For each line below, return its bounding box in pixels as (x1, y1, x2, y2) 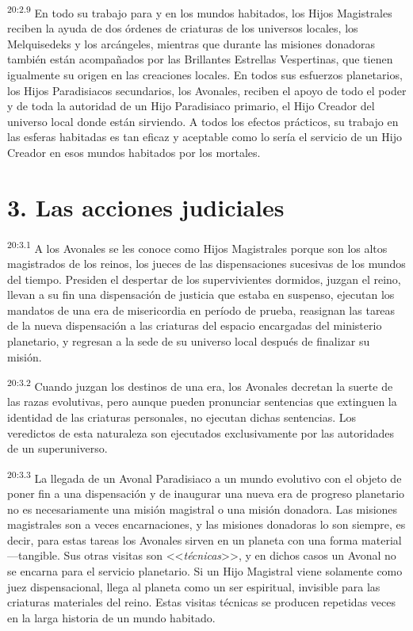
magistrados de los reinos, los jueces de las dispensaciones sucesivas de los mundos (7, 254, 406, 271)
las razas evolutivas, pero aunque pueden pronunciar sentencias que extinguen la (7, 393, 397, 410)
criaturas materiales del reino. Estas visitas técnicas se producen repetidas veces (7, 594, 396, 610)
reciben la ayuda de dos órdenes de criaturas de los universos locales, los (7, 20, 358, 36)
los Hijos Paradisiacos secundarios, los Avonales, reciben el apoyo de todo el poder (7, 82, 407, 98)
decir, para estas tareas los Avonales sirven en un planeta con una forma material (7, 531, 402, 548)
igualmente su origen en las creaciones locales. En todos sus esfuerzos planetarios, (7, 67, 403, 83)
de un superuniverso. (7, 440, 108, 457)
